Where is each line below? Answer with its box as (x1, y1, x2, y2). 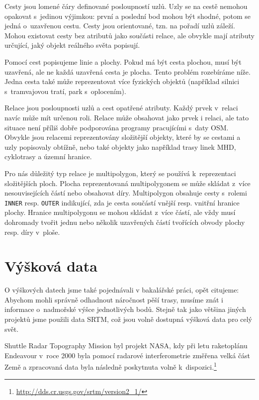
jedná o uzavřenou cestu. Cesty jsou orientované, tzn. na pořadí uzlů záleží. (4, 20, 235, 31)
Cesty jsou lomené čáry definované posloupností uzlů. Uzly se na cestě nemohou (4, 1, 248, 11)
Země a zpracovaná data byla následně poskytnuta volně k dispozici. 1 (4, 360, 217, 372)
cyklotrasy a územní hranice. (4, 151, 92, 162)
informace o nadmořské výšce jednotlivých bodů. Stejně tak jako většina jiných (4, 304, 246, 314)
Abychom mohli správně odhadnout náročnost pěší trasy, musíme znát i (4, 294, 223, 304)
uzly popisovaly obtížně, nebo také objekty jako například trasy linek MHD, (4, 141, 236, 152)
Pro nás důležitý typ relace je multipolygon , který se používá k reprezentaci (4, 168, 236, 178)
